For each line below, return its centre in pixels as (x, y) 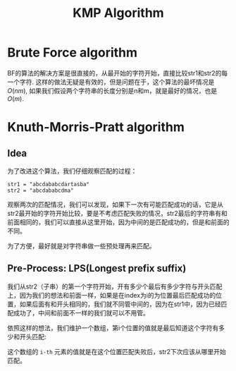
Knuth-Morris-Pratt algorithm (96, 127)
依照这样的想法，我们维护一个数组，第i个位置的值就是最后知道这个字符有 (113, 328)
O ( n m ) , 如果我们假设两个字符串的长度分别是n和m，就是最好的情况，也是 (112, 90)
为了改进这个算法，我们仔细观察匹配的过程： (72, 171)
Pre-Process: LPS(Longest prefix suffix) (97, 268)
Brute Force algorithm (73, 53)
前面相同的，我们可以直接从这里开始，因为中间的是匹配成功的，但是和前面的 (118, 222)
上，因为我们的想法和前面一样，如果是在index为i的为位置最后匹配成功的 (112, 295)
